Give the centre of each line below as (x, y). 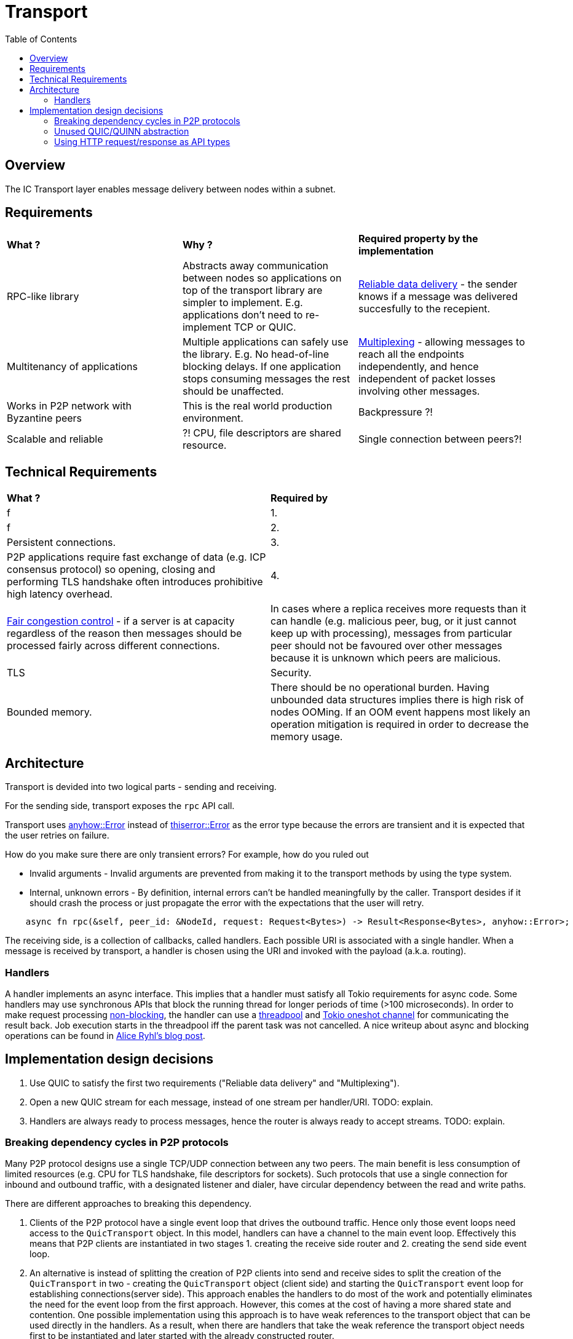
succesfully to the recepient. (424, 309)
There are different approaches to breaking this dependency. (128, 1204)
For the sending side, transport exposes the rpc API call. (120, 806)
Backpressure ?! (395, 412)
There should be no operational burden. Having (380, 688)
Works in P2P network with (69, 406)
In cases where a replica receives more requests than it (399, 609)
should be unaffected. (233, 391)
